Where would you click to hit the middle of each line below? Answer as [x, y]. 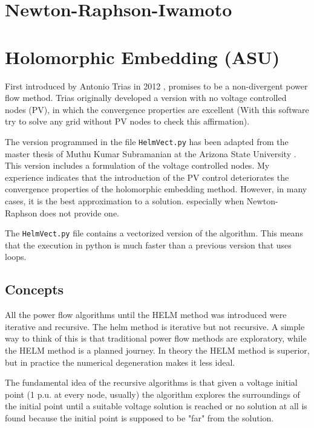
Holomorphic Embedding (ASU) [142, 57]
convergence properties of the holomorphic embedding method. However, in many [156, 189]
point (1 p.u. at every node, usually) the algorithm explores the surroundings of [152, 394]
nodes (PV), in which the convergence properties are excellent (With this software [157, 109]
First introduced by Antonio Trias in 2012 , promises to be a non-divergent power [156, 86]
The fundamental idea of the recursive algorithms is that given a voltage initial [151, 382]
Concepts [34, 289]
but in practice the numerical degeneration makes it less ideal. [120, 362]
